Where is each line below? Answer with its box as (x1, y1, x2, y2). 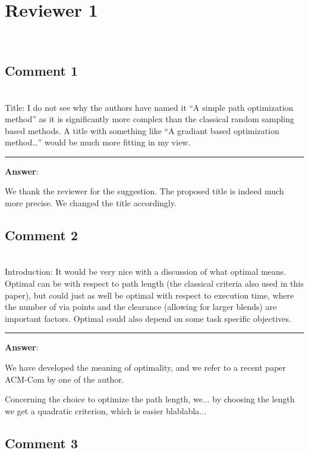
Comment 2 (5, 226, 78, 244)
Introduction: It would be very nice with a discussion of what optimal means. (5, 265, 286, 278)
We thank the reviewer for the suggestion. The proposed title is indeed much (5, 185, 284, 197)
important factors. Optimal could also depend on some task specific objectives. (5, 312, 291, 324)
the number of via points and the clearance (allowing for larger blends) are (5, 300, 277, 313)
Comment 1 (5, 61, 78, 80)
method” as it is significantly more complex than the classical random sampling (5, 113, 295, 125)
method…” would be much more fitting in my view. (5, 136, 191, 148)
